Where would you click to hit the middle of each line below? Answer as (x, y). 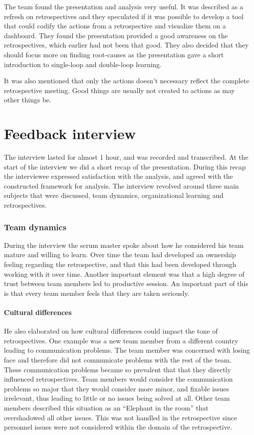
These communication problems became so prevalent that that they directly (117, 369)
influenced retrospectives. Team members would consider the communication (118, 379)
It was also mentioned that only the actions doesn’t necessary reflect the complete (127, 81)
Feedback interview (70, 133)
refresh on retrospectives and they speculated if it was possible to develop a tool (124, 16)
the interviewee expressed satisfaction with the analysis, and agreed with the (118, 176)
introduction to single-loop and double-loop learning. (83, 64)
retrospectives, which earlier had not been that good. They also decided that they (126, 45)
